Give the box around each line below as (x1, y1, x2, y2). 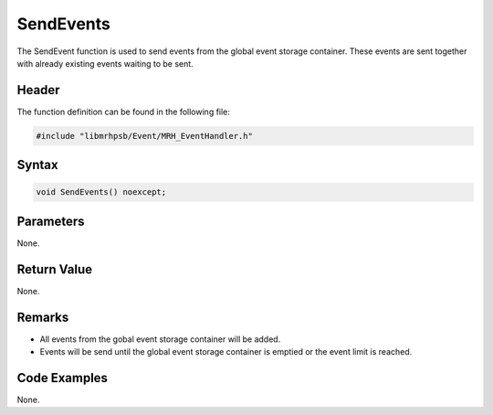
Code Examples (16, 370, 109, 386)
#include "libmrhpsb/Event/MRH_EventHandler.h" (36, 131, 253, 141)
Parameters (16, 213, 85, 229)
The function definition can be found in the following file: (16, 106, 230, 117)
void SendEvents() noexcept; (36, 187, 167, 197)
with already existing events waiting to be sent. (16, 58, 194, 69)
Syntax (16, 157, 58, 173)
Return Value (16, 261, 93, 277)
